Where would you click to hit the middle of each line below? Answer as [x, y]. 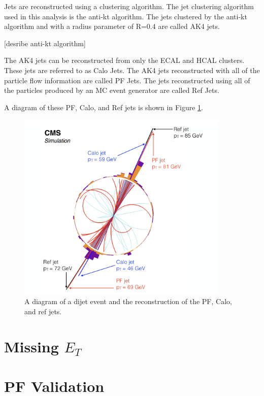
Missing [31, 346]
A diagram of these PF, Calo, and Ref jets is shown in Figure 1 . [104, 107]
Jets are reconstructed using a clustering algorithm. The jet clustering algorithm [129, 6]
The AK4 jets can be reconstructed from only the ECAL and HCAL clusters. [124, 60]
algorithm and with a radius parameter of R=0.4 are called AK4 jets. [112, 26]
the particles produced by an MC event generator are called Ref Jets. [112, 90]
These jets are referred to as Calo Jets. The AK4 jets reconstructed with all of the [132, 70]
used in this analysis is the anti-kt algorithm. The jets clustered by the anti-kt [126, 16]
